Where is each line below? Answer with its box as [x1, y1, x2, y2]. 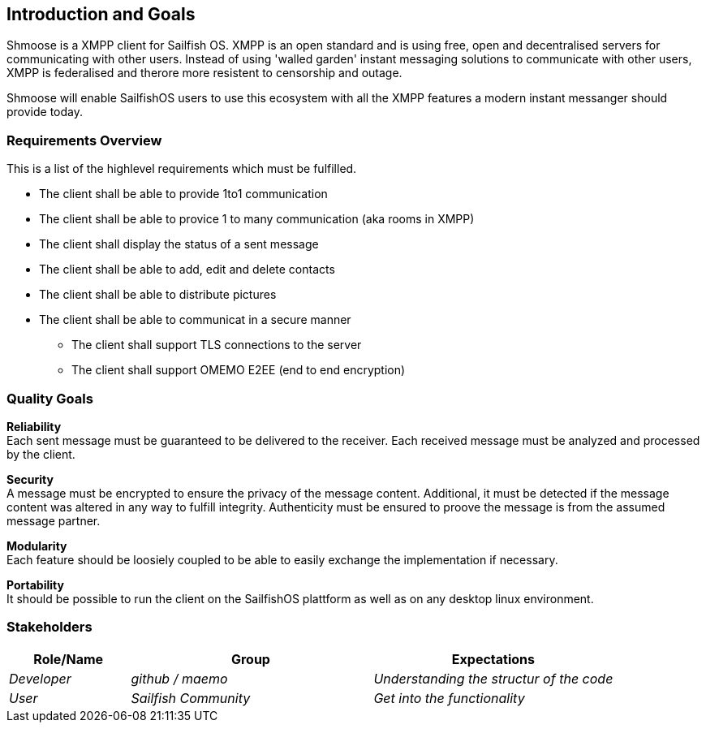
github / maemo [131, 670, 228, 687]
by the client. [6, 446, 75, 461]
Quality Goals [6, 390, 93, 407]
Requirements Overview [6, 132, 162, 149]
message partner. [6, 513, 101, 528]
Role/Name [33, 650, 104, 667]
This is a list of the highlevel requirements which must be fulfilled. [6, 162, 357, 176]
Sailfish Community [131, 689, 251, 706]
